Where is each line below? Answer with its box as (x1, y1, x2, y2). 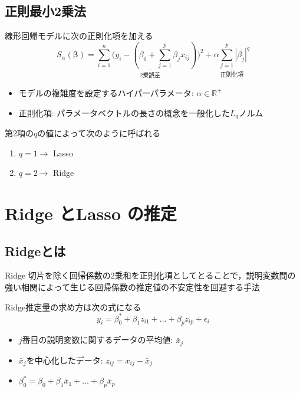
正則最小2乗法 (5, 2, 87, 20)
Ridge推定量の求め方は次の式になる (5, 300, 141, 313)
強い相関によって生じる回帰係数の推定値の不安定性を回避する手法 (5, 280, 260, 293)
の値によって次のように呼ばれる (37, 127, 161, 139)
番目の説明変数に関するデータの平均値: (22, 333, 173, 346)
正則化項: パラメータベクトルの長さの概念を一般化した (18, 106, 230, 119)
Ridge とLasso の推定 (5, 201, 177, 225)
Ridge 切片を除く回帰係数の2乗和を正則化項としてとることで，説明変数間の (5, 269, 296, 281)
